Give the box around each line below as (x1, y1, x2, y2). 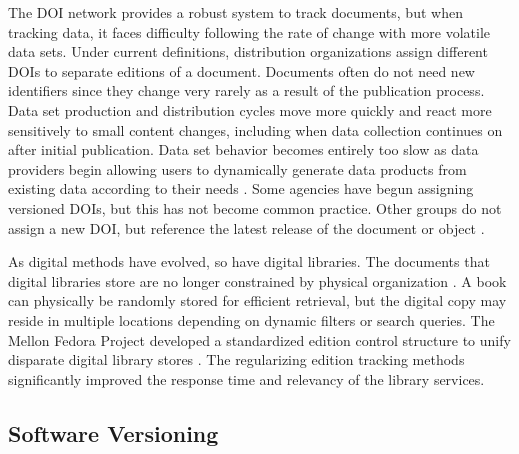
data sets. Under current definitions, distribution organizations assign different (8, 41, 488, 62)
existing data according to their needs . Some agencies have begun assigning (8, 178, 474, 199)
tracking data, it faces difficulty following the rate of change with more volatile (8, 21, 491, 42)
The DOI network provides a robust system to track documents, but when (8, 2, 463, 22)
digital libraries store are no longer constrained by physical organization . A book (8, 270, 507, 291)
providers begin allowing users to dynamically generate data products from (8, 158, 467, 179)
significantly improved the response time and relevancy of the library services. (8, 368, 485, 389)
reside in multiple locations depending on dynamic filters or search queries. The (8, 309, 495, 330)
